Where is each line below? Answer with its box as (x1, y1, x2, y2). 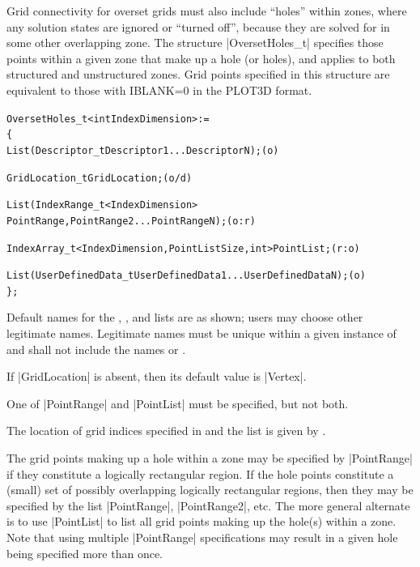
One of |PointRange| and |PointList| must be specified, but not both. (6, 394, 349, 411)
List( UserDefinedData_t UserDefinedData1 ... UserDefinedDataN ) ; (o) (6, 270, 366, 282)
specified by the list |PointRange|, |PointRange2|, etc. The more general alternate (6, 497, 410, 514)
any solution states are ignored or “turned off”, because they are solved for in (6, 18, 390, 35)
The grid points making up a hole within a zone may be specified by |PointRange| (6, 450, 413, 467)
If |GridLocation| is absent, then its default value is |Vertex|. (6, 368, 307, 385)
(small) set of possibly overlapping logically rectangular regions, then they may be (6, 481, 414, 498)
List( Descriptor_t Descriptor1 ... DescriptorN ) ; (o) (6, 144, 279, 156)
